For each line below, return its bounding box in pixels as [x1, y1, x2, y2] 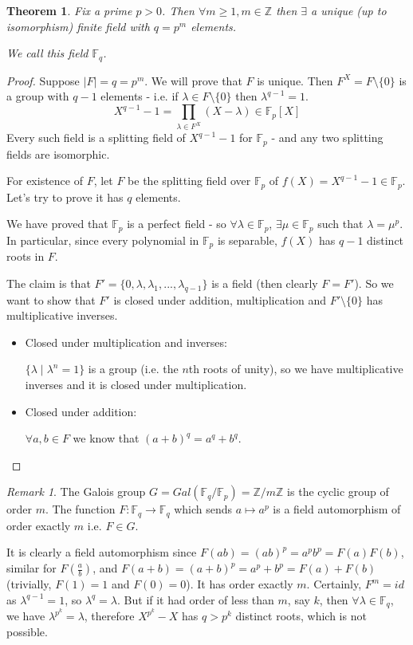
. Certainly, [306, 576, 362, 592]
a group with [6, 88, 69, 104]
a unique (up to [311, 2, 387, 18]
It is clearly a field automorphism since [6, 544, 197, 560]
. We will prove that [144, 72, 242, 88]
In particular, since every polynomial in [6, 231, 199, 248]
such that [317, 215, 364, 232]
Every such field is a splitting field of [6, 129, 186, 146]
